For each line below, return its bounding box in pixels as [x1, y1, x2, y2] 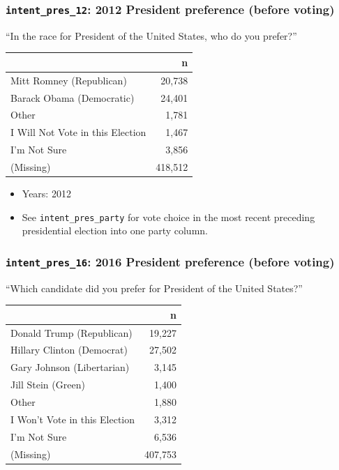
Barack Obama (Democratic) [10, 90, 135, 105]
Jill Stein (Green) [10, 377, 85, 392]
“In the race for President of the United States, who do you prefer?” [6, 28, 297, 43]
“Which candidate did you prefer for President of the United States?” [6, 280, 303, 295]
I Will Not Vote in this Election [10, 125, 146, 139]
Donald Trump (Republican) [10, 325, 133, 340]
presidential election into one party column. [22, 223, 208, 238]
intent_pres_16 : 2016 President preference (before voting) [6, 252, 335, 270]
